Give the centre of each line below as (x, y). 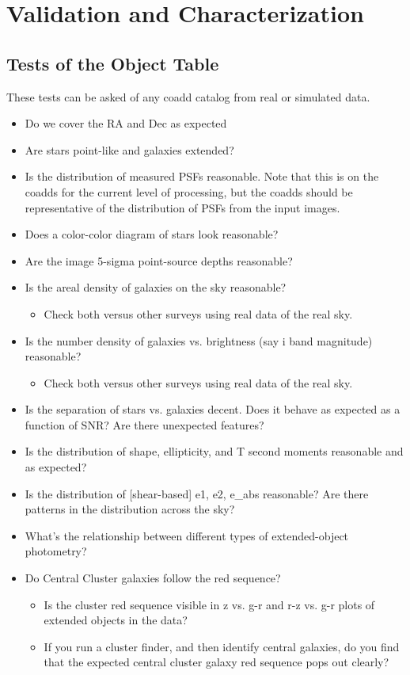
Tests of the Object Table (113, 63)
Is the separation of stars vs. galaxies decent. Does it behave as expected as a (213, 409)
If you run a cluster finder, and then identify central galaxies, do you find (222, 646)
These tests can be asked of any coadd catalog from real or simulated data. (188, 96)
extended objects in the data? (116, 620)
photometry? (56, 551)
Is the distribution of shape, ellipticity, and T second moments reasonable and (214, 451)
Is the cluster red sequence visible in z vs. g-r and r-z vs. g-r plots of (209, 604)
